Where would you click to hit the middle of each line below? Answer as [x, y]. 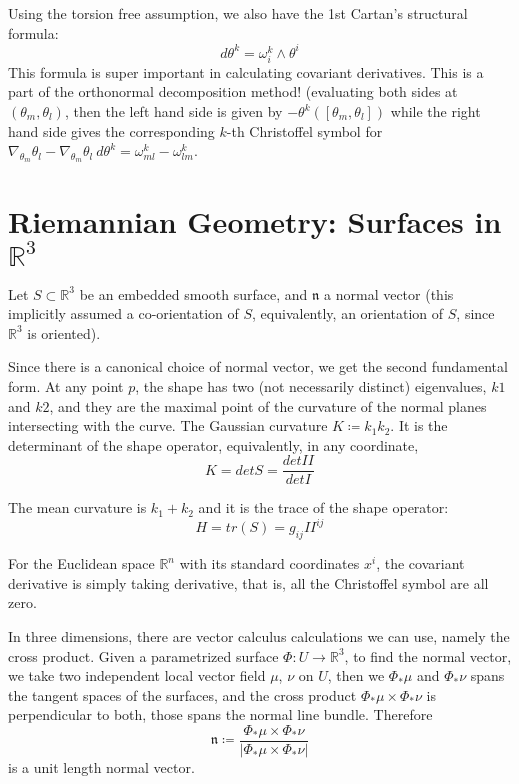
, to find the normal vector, [428, 655]
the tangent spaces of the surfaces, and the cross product [182, 694]
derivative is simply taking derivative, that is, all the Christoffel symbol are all [248, 582]
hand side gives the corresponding [111, 130]
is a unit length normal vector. [101, 767]
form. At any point [66, 385]
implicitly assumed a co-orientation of [123, 313]
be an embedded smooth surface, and [193, 293]
